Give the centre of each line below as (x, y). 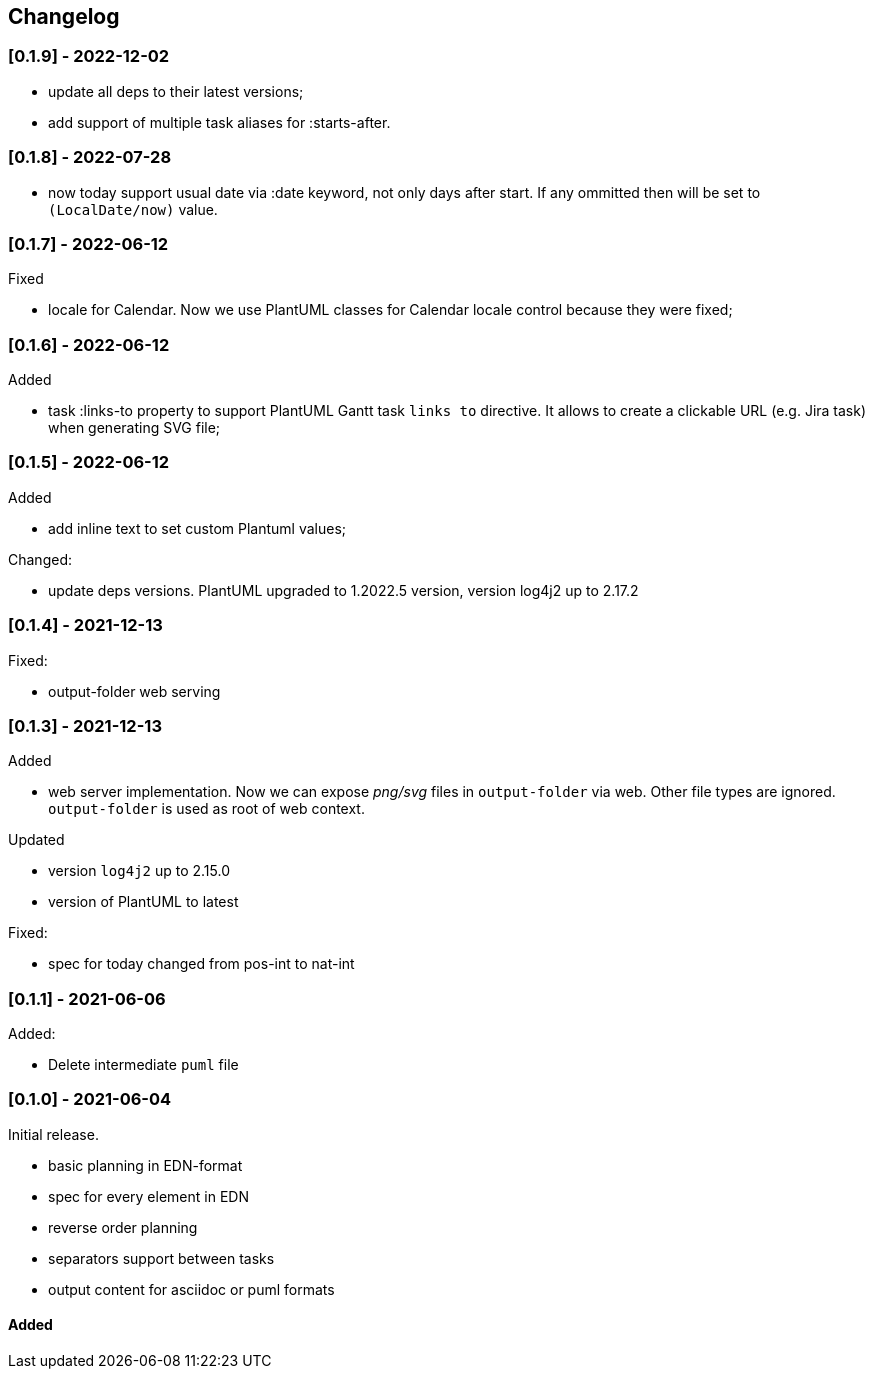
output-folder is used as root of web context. (206, 809)
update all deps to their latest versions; (176, 91)
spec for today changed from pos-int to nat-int (201, 964)
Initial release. (53, 1134)
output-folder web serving (134, 691)
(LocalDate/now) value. (133, 209)
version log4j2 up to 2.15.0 (139, 871)
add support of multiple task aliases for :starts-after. (219, 122)
